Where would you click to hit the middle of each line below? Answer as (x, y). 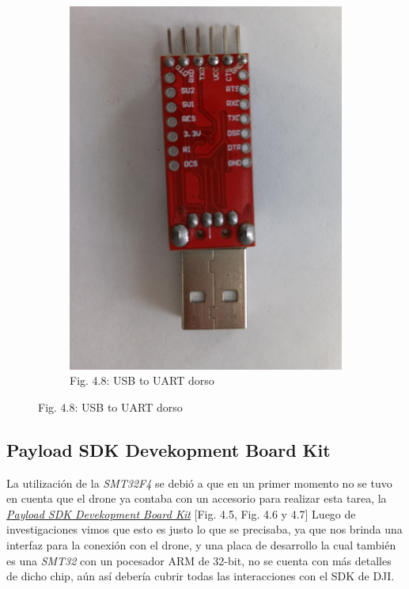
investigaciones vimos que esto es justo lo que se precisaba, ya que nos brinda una (204, 529)
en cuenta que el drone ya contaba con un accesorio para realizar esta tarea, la (197, 498)
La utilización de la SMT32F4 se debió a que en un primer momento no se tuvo (199, 483)
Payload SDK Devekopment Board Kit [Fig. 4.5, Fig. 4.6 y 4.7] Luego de (181, 513)
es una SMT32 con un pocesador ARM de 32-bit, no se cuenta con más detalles (199, 560)
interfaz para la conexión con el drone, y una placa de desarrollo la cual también (201, 545)
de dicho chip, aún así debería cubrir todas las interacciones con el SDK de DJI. (201, 576)
